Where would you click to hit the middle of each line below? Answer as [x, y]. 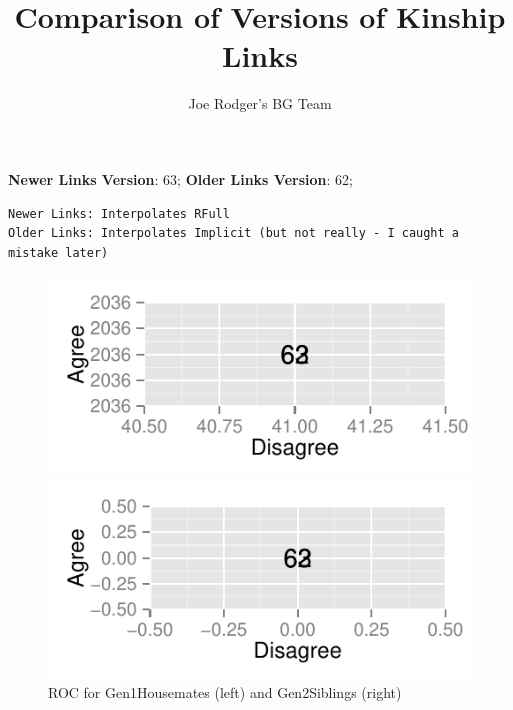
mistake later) [58, 252]
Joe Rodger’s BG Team [260, 103]
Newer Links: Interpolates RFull [119, 213]
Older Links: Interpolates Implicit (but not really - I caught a [234, 233]
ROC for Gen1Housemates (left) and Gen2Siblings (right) [225, 691]
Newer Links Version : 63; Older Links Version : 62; [180, 178]
